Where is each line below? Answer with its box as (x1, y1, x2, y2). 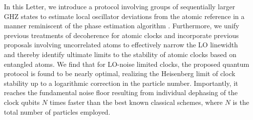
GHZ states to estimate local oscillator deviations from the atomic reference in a (4, 11, 245, 21)
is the (232, 97, 249, 107)
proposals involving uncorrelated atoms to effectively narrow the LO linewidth (4, 40, 238, 50)
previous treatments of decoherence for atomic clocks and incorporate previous (4, 30, 239, 40)
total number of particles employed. (4, 106, 110, 117)
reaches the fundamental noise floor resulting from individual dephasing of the (4, 87, 238, 98)
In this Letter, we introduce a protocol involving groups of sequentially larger (4, 1, 235, 11)
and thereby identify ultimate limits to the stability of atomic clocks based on (4, 49, 236, 59)
